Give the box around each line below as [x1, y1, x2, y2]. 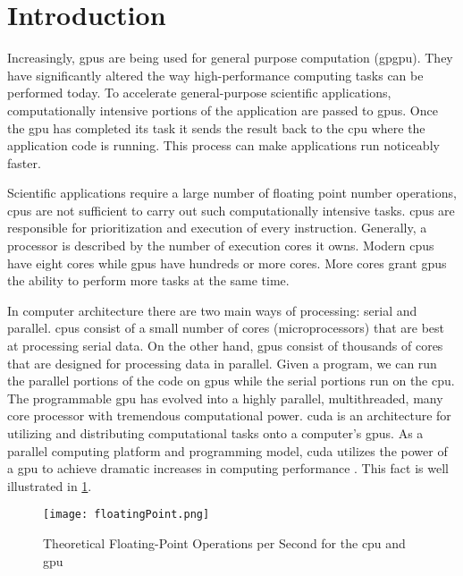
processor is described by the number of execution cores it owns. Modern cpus [7, 236, 434, 255]
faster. [7, 153, 41, 172]
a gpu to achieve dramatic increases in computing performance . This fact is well [7, 459, 449, 478]
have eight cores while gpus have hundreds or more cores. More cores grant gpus [7, 253, 447, 272]
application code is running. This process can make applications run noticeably [7, 136, 440, 155]
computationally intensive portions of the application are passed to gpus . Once [7, 100, 438, 119]
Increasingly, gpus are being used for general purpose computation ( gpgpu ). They [7, 48, 453, 67]
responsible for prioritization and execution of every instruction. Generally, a [7, 218, 427, 237]
